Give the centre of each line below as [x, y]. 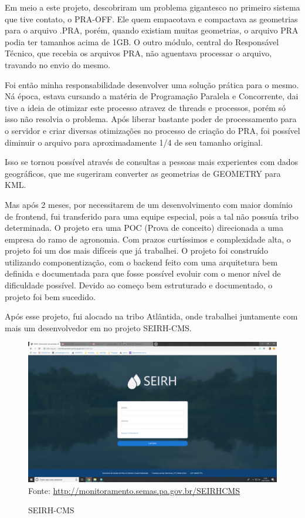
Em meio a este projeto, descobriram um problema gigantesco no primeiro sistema [152, 7]
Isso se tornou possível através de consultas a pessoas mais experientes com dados [152, 162]
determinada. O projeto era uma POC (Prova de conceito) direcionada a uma [144, 228]
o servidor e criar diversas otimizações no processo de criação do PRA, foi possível [152, 130]
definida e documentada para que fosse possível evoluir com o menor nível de [143, 273]
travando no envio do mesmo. [57, 64]
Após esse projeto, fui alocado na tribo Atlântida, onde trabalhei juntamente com [151, 316]
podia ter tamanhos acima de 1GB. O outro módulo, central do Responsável [142, 41]
